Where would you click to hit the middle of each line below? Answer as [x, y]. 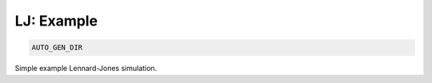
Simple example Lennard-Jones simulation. [86, 69]
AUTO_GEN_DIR [57, 47]
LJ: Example [56, 21]
